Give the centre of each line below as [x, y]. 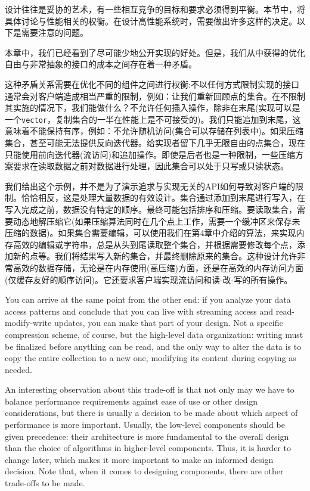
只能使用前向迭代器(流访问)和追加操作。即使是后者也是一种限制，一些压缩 [150, 154]
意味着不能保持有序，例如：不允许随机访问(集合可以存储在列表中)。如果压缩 [154, 131]
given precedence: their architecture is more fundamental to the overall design [147, 436]
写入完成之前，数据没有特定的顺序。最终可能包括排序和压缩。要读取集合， [151, 209]
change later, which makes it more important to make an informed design [139, 459]
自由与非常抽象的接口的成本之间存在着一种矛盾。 [101, 64]
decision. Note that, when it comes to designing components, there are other [144, 471]
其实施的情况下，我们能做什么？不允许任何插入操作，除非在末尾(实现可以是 [153, 108]
